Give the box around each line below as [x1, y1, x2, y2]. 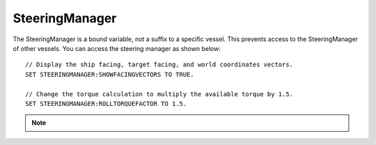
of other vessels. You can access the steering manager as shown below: [13, 44, 221, 52]
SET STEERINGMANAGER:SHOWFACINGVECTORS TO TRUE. [25, 70, 194, 78]
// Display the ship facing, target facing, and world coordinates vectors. [25, 61, 294, 69]
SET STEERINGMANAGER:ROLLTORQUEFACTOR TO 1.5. [25, 100, 187, 107]
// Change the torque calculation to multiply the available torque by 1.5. [25, 90, 294, 98]
